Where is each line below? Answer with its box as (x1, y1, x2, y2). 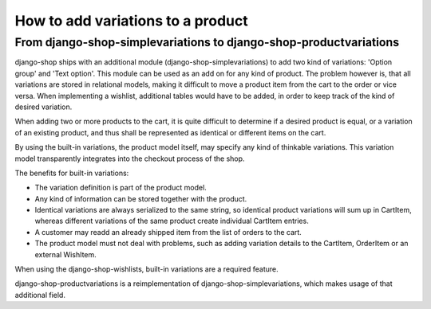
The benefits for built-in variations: (14, 168, 129, 178)
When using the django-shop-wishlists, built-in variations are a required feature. (14, 264, 279, 274)
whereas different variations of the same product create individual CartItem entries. (34, 216, 309, 226)
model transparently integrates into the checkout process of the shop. (14, 154, 245, 163)
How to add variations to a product (14, 12, 249, 29)
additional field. (14, 290, 65, 299)
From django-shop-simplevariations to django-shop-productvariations (14, 35, 400, 49)
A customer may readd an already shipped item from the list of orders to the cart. (34, 227, 302, 237)
